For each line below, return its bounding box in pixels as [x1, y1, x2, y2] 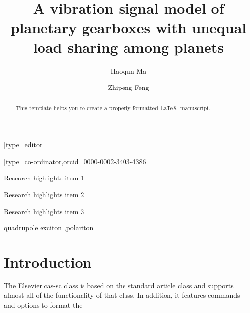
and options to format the [4, 300, 83, 310]
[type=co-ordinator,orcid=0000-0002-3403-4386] [4, 156, 148, 166]
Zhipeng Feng [108, 82, 149, 92]
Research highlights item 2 [4, 189, 84, 199]
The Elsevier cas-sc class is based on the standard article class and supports [4, 280, 234, 290]
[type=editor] [4, 139, 44, 150]
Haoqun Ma [110, 65, 147, 76]
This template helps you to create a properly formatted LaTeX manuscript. [15, 104, 211, 112]
